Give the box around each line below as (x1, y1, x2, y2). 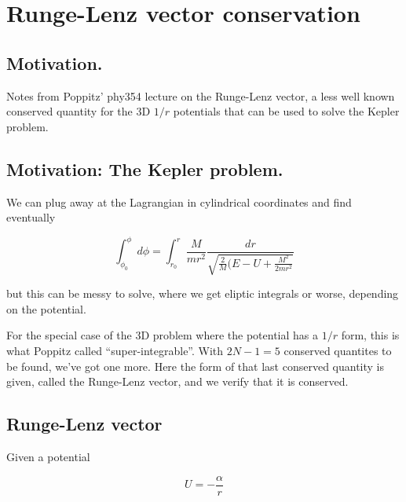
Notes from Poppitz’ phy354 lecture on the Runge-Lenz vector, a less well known (6, 87, 395, 104)
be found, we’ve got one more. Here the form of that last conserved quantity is (6, 357, 385, 374)
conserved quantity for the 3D (6, 103, 151, 119)
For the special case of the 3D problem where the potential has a (6, 327, 318, 343)
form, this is (341, 327, 400, 343)
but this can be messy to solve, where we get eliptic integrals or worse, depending (6, 285, 399, 302)
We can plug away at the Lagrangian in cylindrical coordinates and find (6, 193, 352, 210)
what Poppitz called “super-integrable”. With (6, 343, 224, 359)
